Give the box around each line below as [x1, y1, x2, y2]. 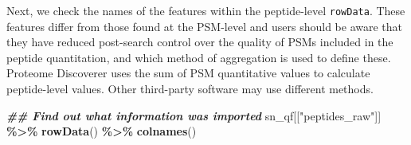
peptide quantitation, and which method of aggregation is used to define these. [6, 49, 391, 65]
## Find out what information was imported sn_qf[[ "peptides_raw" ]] [6, 107, 382, 123]
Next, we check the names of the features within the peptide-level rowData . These [6, 2, 405, 18]
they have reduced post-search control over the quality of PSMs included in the [6, 33, 393, 50]
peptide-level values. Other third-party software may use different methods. [6, 80, 374, 97]
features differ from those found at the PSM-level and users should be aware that [6, 18, 402, 34]
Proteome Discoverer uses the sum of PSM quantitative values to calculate [6, 65, 370, 81]
